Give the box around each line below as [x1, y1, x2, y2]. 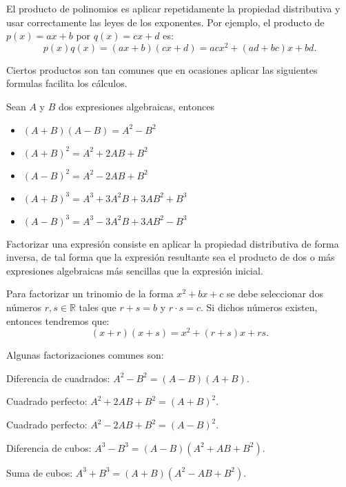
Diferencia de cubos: [6, 440, 92, 455]
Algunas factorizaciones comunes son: [6, 348, 164, 362]
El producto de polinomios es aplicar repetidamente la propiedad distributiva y [6, 1, 340, 15]
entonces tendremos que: [6, 313, 110, 328]
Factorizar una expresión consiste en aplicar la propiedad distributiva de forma [6, 236, 339, 250]
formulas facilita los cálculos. [6, 76, 128, 90]
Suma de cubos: [6, 465, 73, 479]
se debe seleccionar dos [227, 286, 323, 301]
